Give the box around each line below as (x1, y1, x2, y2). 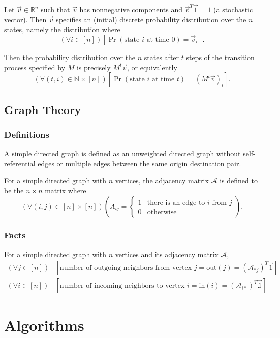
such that (41, 4, 70, 15)
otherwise (147, 208, 177, 216)
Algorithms (4, 314, 84, 335)
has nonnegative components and (79, 4, 182, 15)
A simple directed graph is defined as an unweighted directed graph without (4, 148, 241, 159)
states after (144, 52, 179, 62)
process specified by (4, 62, 66, 72)
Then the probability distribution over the (4, 52, 136, 62)
